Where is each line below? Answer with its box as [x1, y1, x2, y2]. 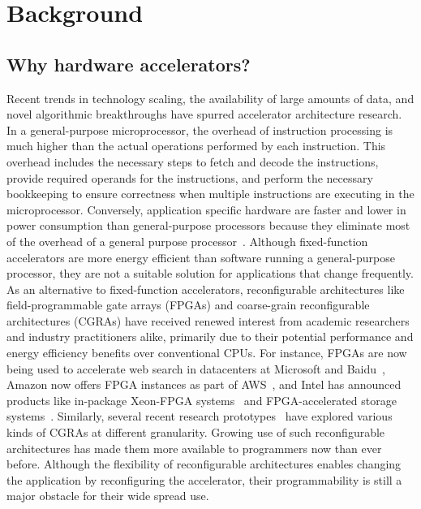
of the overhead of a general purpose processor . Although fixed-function [6, 232, 368, 249]
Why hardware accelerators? [6, 51, 251, 76]
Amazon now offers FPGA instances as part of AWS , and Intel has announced [6, 376, 402, 393]
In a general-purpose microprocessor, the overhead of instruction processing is [6, 121, 393, 138]
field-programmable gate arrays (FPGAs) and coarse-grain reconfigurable [6, 296, 370, 313]
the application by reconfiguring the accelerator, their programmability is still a [6, 471, 402, 488]
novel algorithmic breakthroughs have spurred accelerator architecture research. [6, 106, 402, 123]
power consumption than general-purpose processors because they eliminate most [6, 217, 410, 234]
